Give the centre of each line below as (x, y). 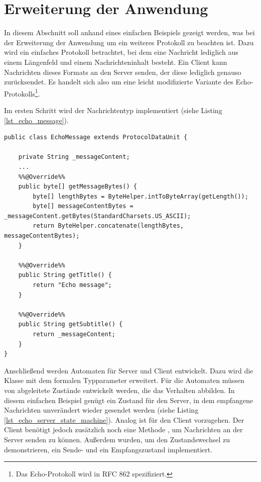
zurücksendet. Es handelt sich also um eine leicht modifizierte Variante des (119, 82)
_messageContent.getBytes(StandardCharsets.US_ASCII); (98, 216)
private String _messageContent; (74, 157)
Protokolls (20, 93)
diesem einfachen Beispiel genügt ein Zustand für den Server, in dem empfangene (128, 400)
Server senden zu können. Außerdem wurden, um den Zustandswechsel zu (117, 439)
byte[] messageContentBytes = (83, 206)
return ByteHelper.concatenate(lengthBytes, (108, 226)
